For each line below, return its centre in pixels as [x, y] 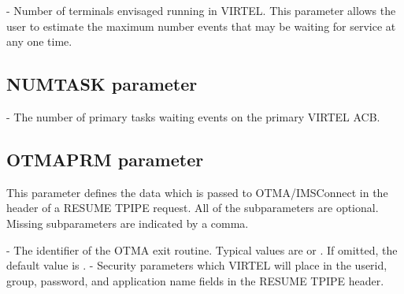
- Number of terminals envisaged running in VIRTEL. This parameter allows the [201, 10]
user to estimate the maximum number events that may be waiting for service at [201, 26]
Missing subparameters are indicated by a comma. [128, 223]
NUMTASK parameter [102, 84]
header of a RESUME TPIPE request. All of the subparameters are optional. [193, 208]
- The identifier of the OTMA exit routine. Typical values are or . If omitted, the [202, 249]
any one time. [39, 41]
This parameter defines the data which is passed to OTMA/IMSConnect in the [197, 192]
